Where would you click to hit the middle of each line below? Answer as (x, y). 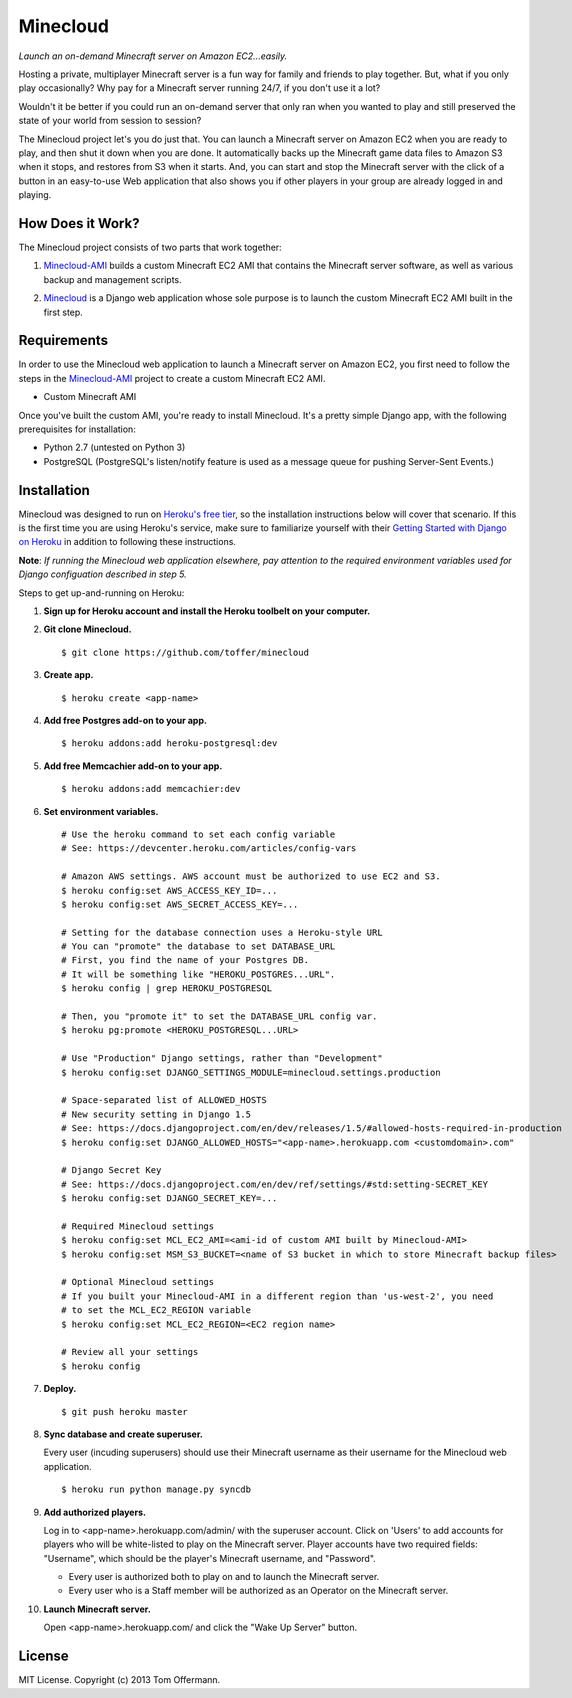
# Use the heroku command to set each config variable (198, 834)
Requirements (63, 340)
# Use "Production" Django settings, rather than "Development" (222, 1058)
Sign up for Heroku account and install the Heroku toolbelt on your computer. (207, 611)
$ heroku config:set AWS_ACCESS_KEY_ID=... (169, 890)
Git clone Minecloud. (87, 629)
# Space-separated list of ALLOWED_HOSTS (164, 1100)
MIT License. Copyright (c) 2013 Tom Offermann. (119, 1680)
